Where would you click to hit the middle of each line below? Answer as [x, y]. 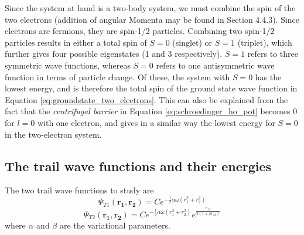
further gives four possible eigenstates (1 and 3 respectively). [114, 54]
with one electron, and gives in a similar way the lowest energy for [156, 122]
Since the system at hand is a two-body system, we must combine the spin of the [150, 8]
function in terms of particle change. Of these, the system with [117, 76]
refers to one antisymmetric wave [215, 65]
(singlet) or [192, 42]
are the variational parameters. [115, 225]
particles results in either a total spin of [76, 42]
